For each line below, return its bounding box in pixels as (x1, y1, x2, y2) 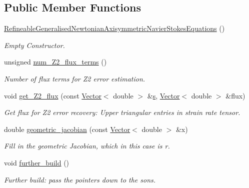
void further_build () (4, 157, 69, 167)
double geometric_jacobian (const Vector (4, 123, 130, 134)
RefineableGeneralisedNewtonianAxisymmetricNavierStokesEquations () (4, 23, 225, 33)
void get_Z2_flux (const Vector (4, 90, 101, 100)
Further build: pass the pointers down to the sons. (4, 174, 156, 184)
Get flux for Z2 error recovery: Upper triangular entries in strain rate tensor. (4, 107, 240, 117)
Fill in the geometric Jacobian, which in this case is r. (4, 140, 170, 151)
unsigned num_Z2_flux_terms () (4, 56, 107, 67)
